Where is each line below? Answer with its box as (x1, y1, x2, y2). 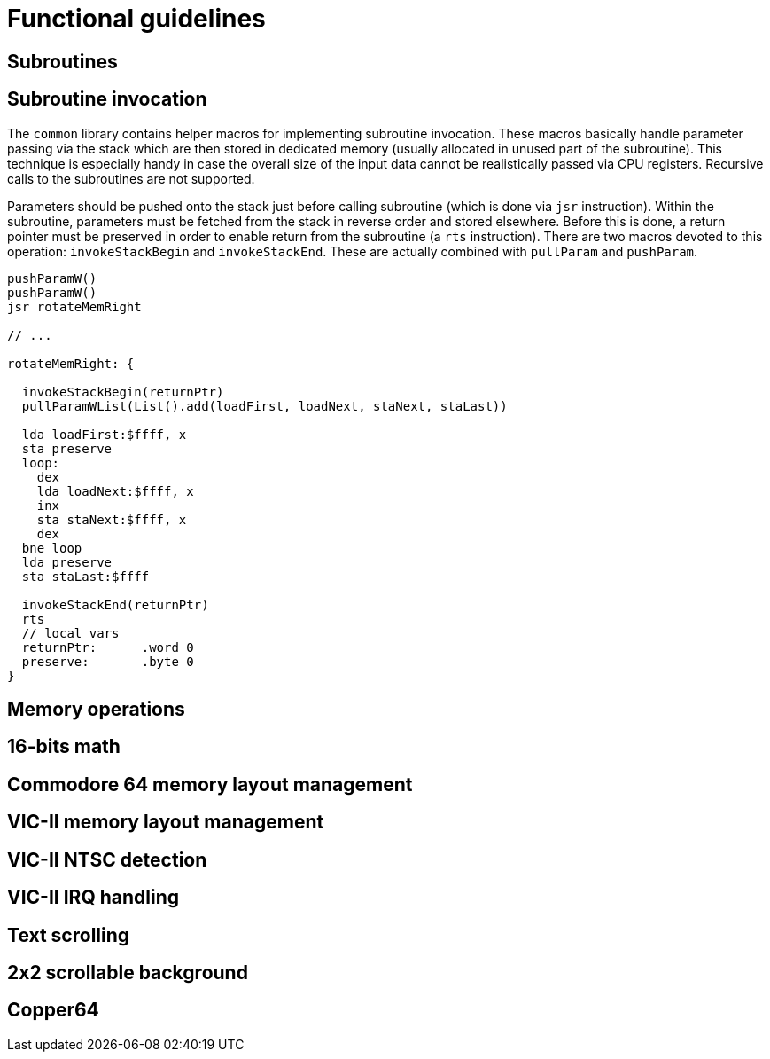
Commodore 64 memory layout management (7, 773, 413, 796)
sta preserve (21, 441, 113, 456)
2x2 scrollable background (7, 961, 248, 984)
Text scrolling (7, 923, 130, 946)
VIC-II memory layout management (7, 811, 324, 834)
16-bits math (7, 735, 121, 758)
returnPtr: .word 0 (21, 639, 194, 655)
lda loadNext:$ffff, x (36, 483, 194, 498)
